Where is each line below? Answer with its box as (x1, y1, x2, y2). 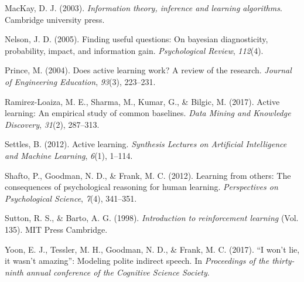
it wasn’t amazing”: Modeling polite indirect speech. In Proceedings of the (5, 254, 269, 267)
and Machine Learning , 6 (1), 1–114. (5, 149, 133, 161)
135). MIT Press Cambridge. (5, 223, 108, 235)
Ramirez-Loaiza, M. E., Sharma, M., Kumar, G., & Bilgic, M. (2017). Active (5, 95, 280, 107)
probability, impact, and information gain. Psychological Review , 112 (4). (5, 44, 264, 56)
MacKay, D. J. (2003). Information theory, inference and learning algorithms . (5, 2, 282, 13)
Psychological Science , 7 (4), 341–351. (5, 192, 137, 204)
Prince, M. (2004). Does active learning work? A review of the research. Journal (5, 64, 292, 76)
